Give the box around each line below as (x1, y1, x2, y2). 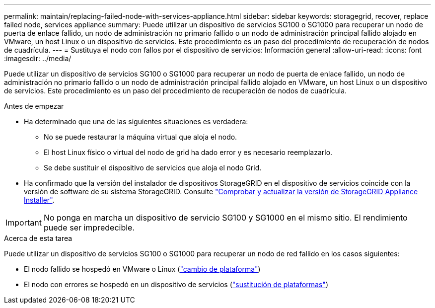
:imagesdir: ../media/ (4, 54, 72, 63)
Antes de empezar (4, 102, 64, 110)
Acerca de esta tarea (4, 234, 72, 242)
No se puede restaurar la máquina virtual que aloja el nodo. (44, 133, 237, 141)
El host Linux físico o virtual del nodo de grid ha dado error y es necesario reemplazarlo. (44, 148, 333, 156)
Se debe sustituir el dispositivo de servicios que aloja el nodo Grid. (44, 163, 262, 172)
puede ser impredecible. (43, 223, 135, 232)
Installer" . (24, 196, 55, 204)
